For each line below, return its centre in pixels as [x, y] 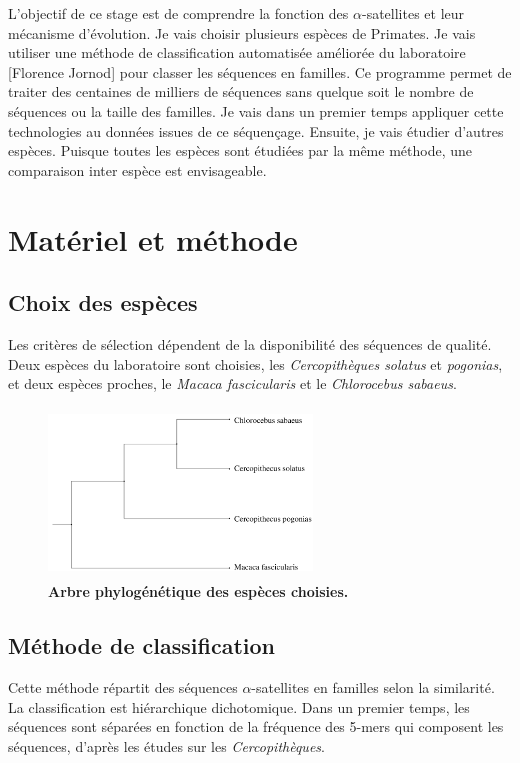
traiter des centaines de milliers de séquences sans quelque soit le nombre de [241, 91]
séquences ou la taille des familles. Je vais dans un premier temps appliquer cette [256, 110]
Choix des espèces [103, 302]
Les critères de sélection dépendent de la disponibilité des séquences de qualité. [250, 343]
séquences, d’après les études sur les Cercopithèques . [166, 745]
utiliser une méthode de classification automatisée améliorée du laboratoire [237, 52]
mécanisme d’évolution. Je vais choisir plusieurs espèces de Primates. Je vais [242, 32]
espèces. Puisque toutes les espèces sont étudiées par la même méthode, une [240, 150]
